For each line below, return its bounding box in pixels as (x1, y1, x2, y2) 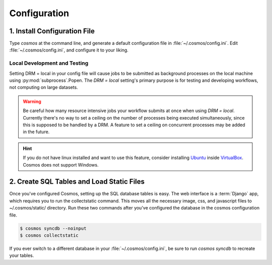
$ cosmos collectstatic (20, 232, 79, 238)
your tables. (9, 252, 34, 258)
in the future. (23, 129, 50, 135)
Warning (23, 98, 41, 104)
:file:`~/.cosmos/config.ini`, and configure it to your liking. (9, 47, 128, 53)
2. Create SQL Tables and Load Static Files (9, 177, 145, 186)
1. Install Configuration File (9, 27, 95, 35)
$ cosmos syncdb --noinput (20, 225, 87, 231)
